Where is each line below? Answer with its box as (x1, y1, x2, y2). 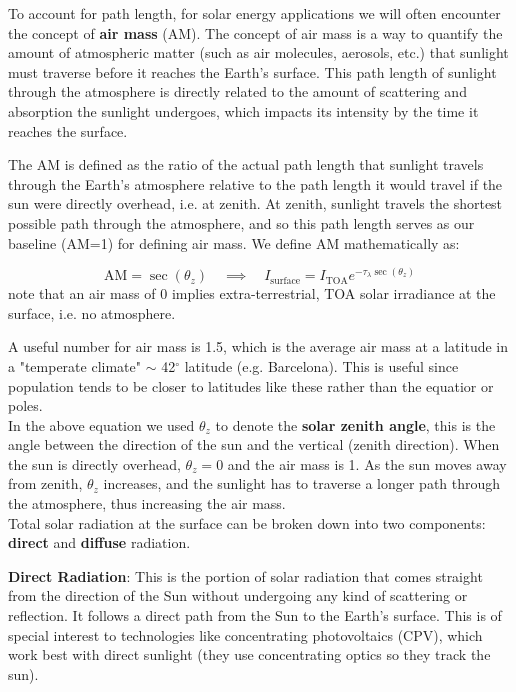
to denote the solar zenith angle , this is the (215, 414, 496, 435)
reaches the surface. (8, 120, 128, 141)
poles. (8, 395, 43, 416)
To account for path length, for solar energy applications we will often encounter (8, 3, 501, 23)
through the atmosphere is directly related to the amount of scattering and (8, 81, 467, 102)
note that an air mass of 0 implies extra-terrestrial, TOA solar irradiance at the (8, 283, 496, 304)
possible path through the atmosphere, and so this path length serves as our (8, 212, 475, 233)
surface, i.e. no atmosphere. (8, 302, 176, 323)
